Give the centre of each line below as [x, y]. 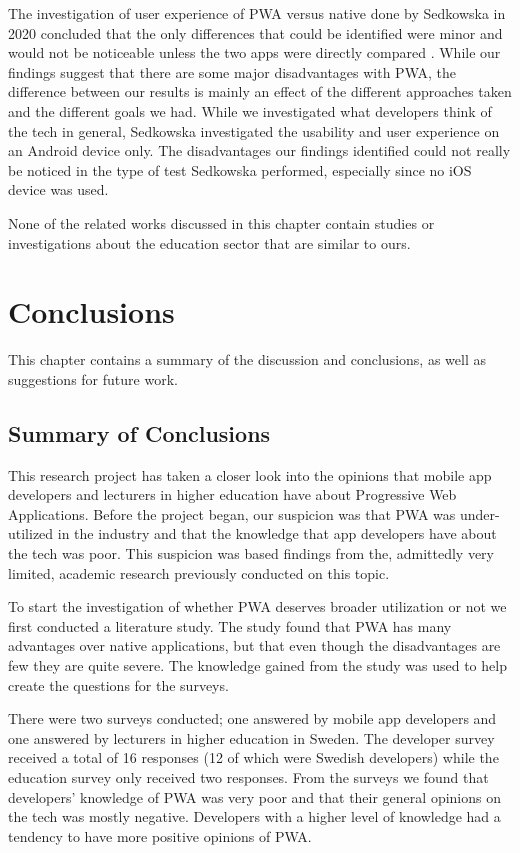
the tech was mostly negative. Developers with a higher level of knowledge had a [254, 816]
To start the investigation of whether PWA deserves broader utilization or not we [257, 606]
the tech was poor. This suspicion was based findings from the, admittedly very [251, 553]
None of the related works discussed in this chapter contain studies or [221, 222]
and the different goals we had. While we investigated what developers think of [250, 110]
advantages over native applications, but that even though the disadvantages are [254, 645]
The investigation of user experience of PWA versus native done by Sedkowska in [257, 13]
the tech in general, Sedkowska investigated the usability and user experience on [254, 130]
